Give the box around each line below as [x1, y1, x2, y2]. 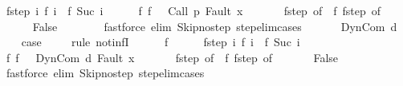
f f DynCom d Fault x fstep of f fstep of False [6, 49, 339, 65]
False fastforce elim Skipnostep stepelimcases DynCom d [32, 18, 397, 34]
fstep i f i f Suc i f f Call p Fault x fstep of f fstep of [6, 2, 381, 18]
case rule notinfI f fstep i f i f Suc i [21, 33, 300, 50]
